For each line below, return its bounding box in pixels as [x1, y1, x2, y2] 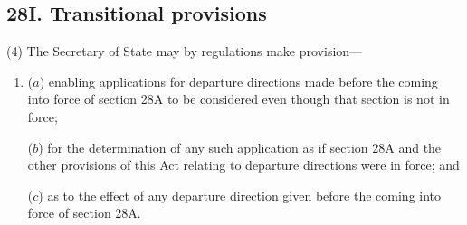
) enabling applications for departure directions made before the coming [39, 71, 438, 90]
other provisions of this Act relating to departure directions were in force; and [27, 155, 460, 174]
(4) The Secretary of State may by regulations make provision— [6, 42, 363, 61]
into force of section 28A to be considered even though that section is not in [27, 89, 450, 108]
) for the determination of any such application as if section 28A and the [38, 137, 442, 156]
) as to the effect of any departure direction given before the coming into [38, 185, 442, 204]
